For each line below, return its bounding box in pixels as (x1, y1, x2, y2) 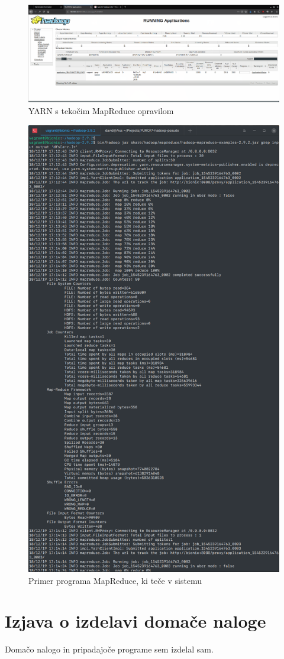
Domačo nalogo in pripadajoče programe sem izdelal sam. (5, 643, 214, 655)
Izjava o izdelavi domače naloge (5, 609, 266, 633)
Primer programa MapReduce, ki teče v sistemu (28, 574, 202, 586)
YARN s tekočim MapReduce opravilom (28, 104, 174, 116)
